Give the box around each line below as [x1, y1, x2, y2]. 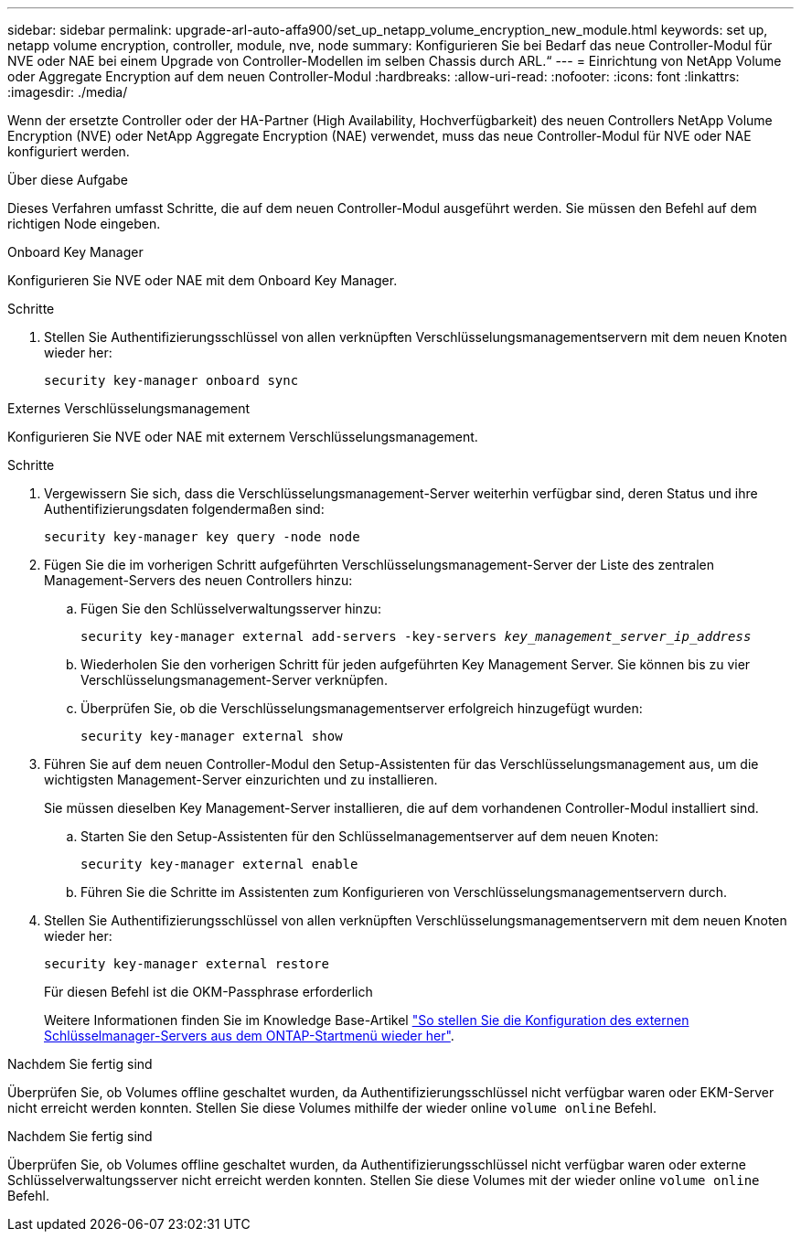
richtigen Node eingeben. [7, 216, 161, 231]
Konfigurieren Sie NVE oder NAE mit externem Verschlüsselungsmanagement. [7, 429, 478, 444]
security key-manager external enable [80, 857, 358, 871]
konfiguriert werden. [7, 144, 130, 159]
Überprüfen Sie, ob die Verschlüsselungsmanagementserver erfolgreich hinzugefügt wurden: [80, 700, 643, 716]
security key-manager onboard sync [44, 373, 299, 388]
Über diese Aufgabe [7, 172, 128, 187]
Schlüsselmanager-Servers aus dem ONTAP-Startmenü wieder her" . [44, 1028, 454, 1043]
